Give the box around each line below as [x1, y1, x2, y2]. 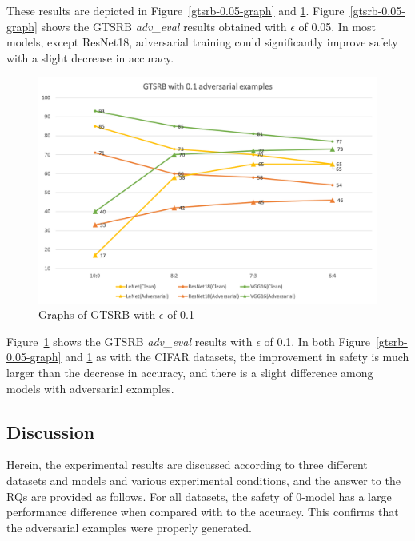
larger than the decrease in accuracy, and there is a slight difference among [6, 364, 373, 380]
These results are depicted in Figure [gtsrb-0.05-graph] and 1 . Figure [6, 2, 345, 18]
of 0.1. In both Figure [264, 332, 370, 349]
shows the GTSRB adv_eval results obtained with [41, 18, 287, 34]
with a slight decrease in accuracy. [6, 49, 174, 66]
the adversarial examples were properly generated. [6, 519, 252, 535]
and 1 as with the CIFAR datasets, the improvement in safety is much [65, 348, 409, 365]
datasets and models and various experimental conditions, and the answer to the [6, 471, 401, 488]
